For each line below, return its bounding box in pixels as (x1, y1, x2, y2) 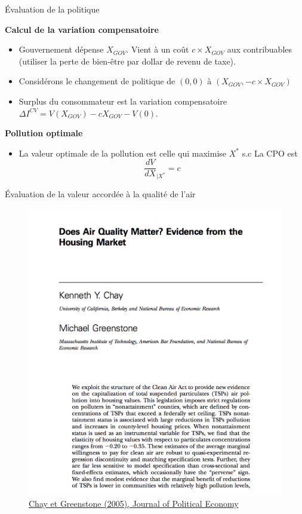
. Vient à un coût (126, 43, 189, 56)
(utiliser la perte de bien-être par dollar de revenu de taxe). (19, 54, 236, 67)
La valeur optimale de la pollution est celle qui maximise (19, 146, 227, 159)
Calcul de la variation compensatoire (5, 23, 159, 35)
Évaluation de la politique (5, 3, 100, 15)
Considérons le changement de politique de (19, 75, 175, 87)
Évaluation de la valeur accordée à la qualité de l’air (5, 188, 196, 200)
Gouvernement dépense (19, 43, 104, 56)
